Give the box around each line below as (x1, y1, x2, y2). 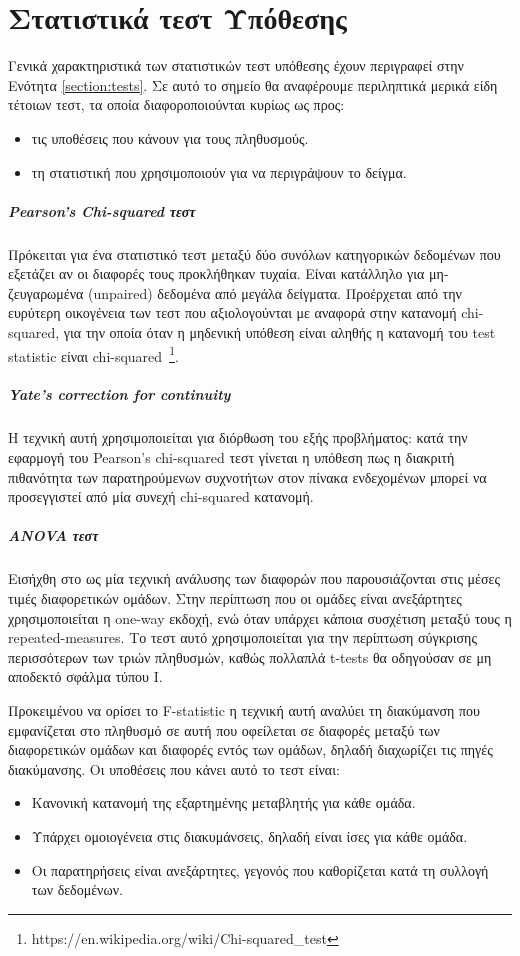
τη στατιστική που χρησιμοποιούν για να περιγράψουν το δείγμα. (31, 161, 407, 182)
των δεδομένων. (31, 879, 123, 900)
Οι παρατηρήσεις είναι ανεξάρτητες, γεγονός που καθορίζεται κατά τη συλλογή (31, 859, 489, 880)
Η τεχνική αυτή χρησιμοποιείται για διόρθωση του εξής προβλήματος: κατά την (8, 427, 468, 448)
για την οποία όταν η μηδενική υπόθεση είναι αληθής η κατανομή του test (63, 322, 496, 343)
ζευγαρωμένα (8, 282, 84, 303)
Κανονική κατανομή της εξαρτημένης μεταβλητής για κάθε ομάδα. (31, 792, 416, 813)
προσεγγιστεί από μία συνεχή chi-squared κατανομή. (8, 486, 314, 507)
